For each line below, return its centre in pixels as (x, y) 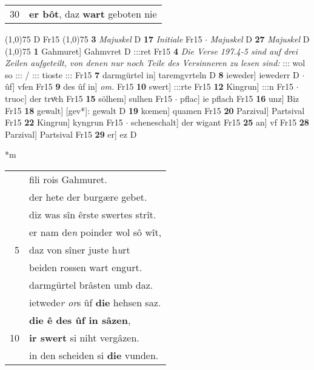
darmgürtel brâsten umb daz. (91, 284)
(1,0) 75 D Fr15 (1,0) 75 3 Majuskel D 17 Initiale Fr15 (104, 39)
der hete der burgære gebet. (88, 197)
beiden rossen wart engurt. (86, 267)
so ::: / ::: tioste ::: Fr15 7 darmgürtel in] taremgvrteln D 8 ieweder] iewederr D (152, 74)
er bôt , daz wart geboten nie (93, 14)
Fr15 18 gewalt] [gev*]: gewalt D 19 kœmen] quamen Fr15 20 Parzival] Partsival (155, 110)
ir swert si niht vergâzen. (84, 337)
